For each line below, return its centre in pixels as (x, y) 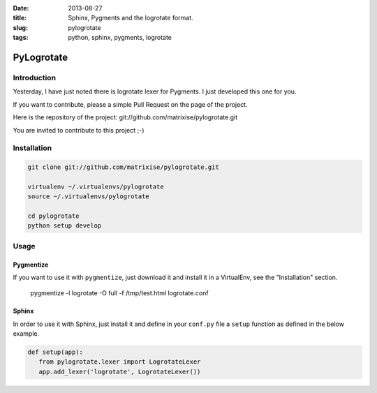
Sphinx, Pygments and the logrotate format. (131, 18)
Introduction (34, 77)
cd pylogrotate (53, 216)
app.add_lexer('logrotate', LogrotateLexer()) (120, 371)
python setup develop (65, 226)
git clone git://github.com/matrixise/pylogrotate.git (123, 167)
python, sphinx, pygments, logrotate (120, 38)
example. (26, 334)
